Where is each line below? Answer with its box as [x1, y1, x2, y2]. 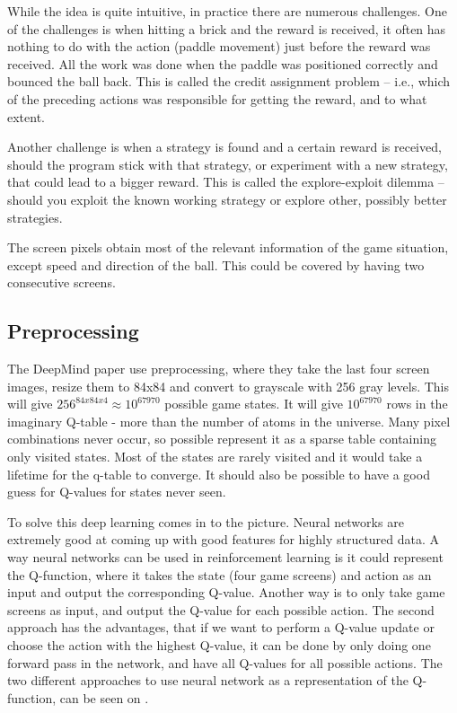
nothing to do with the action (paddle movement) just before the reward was [7, 37, 431, 56]
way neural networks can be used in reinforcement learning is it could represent [7, 548, 444, 567]
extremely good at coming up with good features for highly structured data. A [7, 530, 440, 549]
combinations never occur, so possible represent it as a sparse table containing [7, 429, 436, 448]
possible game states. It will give [164, 394, 343, 413]
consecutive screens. [7, 273, 116, 292]
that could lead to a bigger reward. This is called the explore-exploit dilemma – [7, 172, 444, 191]
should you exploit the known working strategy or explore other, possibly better [7, 189, 447, 208]
